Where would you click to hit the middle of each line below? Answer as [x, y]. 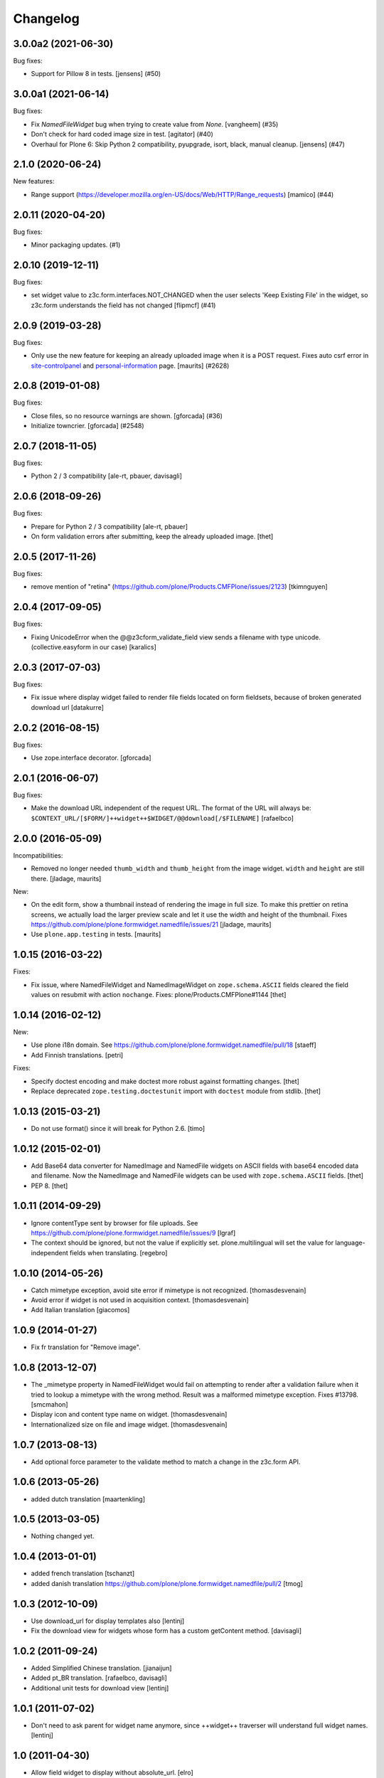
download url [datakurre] [68, 707]
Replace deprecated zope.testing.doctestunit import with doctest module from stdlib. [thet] [176, 1091]
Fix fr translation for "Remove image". [86, 1347]
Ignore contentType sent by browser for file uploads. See [114, 1223]
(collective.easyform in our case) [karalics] [94, 647]
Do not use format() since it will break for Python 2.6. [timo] [118, 1128]
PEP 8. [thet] [49, 1186]
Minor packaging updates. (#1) [76, 245]
